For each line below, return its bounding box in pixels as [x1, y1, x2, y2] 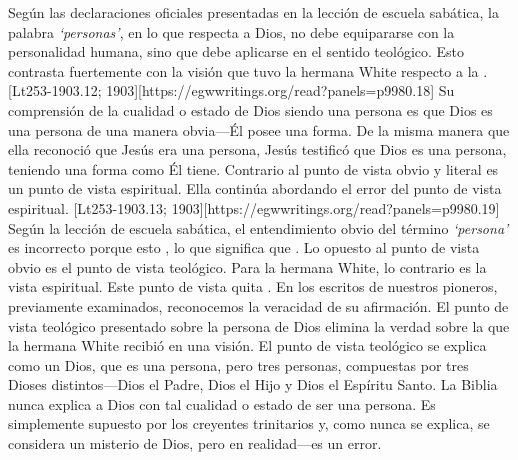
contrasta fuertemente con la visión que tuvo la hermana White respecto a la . [8, 60, 488, 81]
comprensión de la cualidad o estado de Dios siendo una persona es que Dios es [8, 99, 493, 120]
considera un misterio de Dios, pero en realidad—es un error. [8, 433, 382, 454]
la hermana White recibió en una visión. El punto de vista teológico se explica [8, 335, 487, 356]
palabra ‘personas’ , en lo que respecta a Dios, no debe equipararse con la [8, 21, 455, 42]
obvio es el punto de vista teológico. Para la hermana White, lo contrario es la [8, 256, 487, 277]
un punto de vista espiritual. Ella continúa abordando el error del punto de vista [8, 178, 502, 199]
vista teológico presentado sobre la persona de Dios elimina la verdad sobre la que [8, 315, 510, 336]
